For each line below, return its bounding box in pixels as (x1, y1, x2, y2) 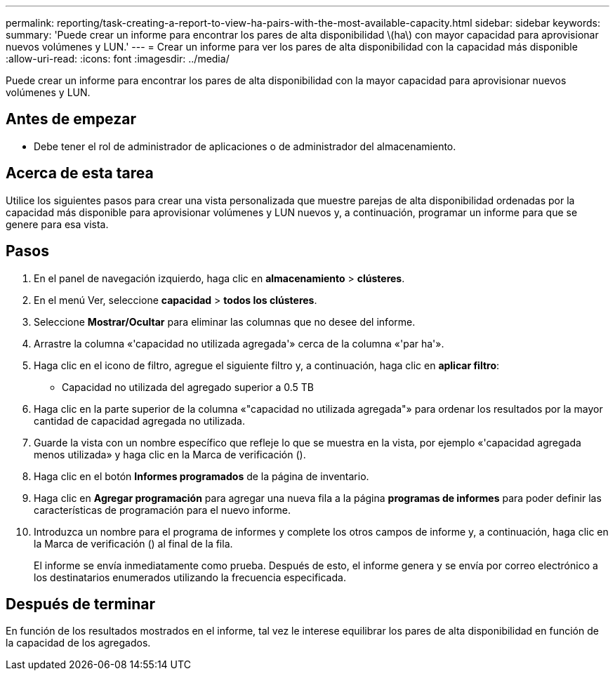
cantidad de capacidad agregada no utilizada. (34, 414, 245, 427)
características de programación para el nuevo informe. (34, 503, 291, 516)
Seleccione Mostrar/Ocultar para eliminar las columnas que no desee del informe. (34, 315, 416, 328)
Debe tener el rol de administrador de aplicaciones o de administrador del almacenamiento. (34, 140, 456, 152)
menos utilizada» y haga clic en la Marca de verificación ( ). (34, 448, 306, 460)
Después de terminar (6, 595, 156, 613)
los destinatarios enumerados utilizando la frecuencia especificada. (34, 571, 346, 583)
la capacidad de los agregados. (6, 637, 151, 649)
